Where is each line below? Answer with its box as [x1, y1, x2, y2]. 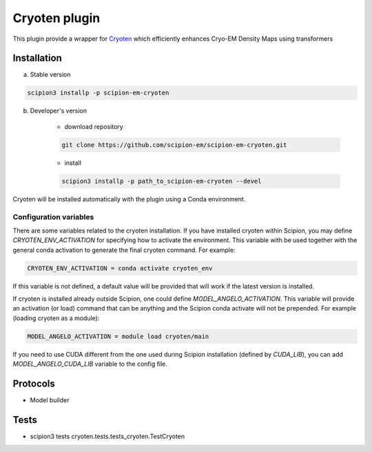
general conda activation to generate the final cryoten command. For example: [12, 246, 236, 254]
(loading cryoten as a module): [12, 314, 100, 322]
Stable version [30, 70, 72, 79]
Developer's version [30, 107, 87, 115]
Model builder [30, 396, 70, 404]
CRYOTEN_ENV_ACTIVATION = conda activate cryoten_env [27, 264, 213, 272]
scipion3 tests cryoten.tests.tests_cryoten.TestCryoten [30, 432, 185, 440]
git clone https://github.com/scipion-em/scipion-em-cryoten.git [61, 141, 287, 148]
